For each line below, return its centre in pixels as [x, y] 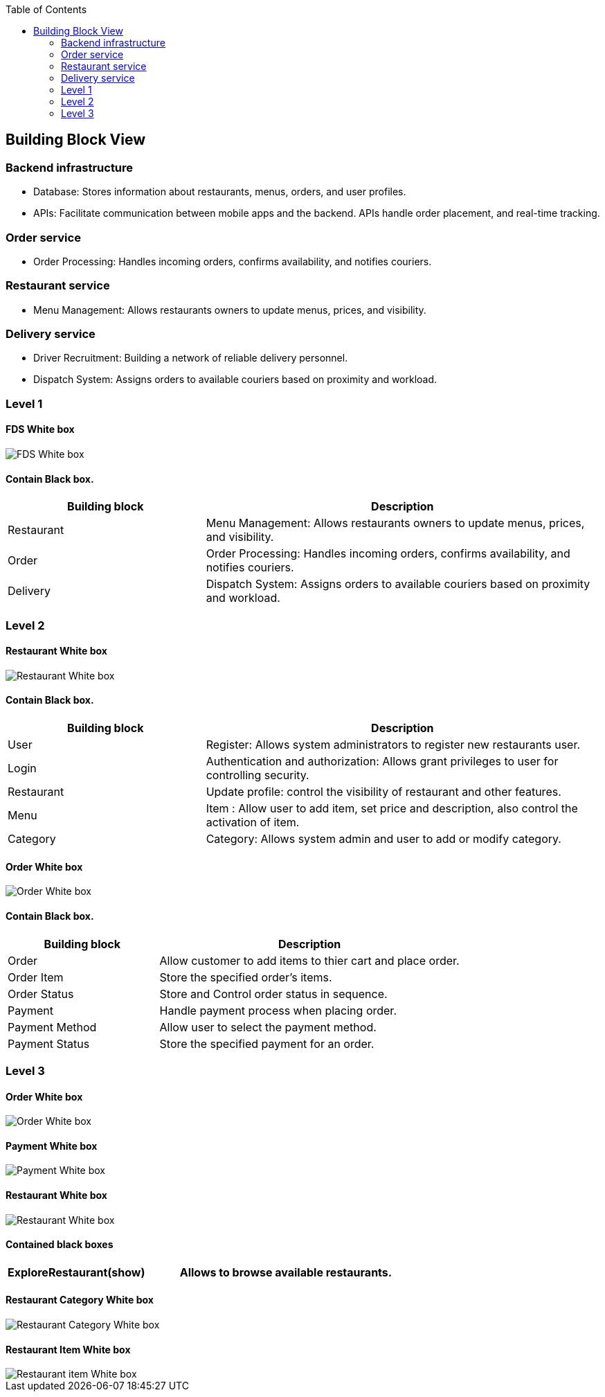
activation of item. [253, 822]
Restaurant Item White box [68, 1349]
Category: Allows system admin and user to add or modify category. [383, 839]
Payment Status [49, 1043]
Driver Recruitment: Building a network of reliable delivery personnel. [191, 358]
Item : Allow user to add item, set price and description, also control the [392, 809]
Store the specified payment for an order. [267, 1043]
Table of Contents [46, 9]
